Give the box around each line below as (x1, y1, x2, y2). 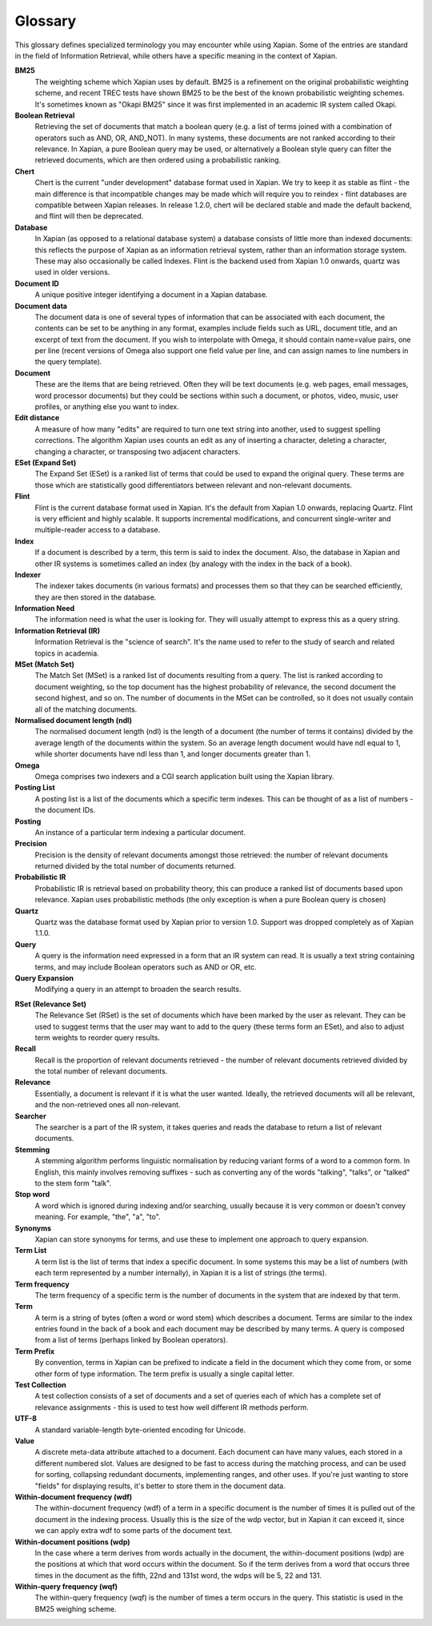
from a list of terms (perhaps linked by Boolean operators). (34, 1335, 228, 1345)
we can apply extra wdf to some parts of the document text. (34, 1526, 233, 1536)
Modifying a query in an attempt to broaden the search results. (34, 985, 242, 994)
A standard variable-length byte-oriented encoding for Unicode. (34, 1425, 246, 1435)
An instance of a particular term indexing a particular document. (34, 827, 246, 837)
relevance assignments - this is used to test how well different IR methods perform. (34, 1402, 310, 1412)
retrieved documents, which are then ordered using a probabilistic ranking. (34, 155, 282, 165)
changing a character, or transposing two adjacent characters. (34, 447, 241, 456)
